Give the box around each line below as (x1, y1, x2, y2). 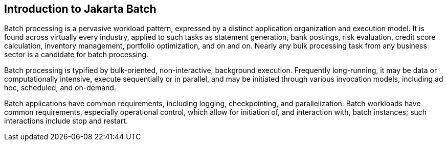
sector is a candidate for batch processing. (4, 50, 149, 59)
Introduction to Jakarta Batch (4, 3, 157, 15)
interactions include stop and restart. (4, 116, 128, 126)
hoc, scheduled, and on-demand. (4, 83, 116, 92)
